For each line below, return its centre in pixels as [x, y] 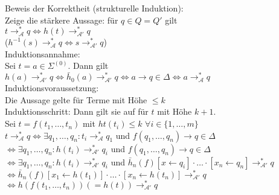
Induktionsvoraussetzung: [52, 88]
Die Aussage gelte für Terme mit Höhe [76, 99]
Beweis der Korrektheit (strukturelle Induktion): [94, 8]
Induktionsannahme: [43, 53]
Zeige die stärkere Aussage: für [62, 20]
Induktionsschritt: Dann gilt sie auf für [77, 111]
